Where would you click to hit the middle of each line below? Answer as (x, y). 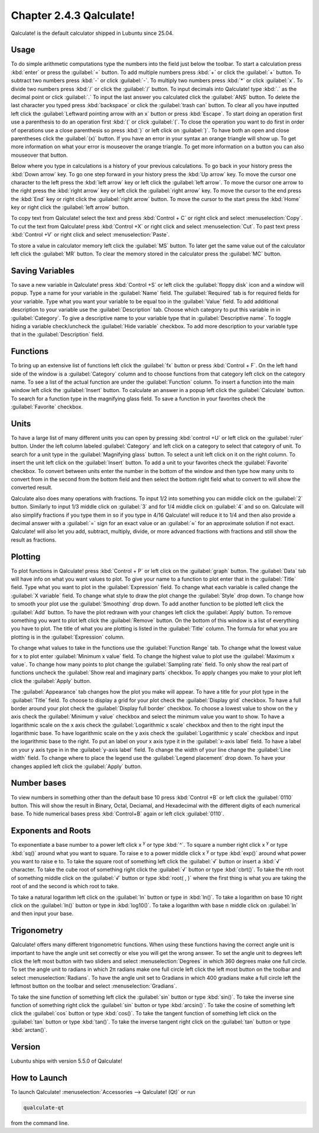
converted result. (32, 487)
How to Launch (39, 1078)
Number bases (39, 783)
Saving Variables (43, 271)
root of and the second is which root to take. (65, 886)
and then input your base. (42, 914)
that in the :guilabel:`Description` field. (57, 335)
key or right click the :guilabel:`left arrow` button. (70, 208)
